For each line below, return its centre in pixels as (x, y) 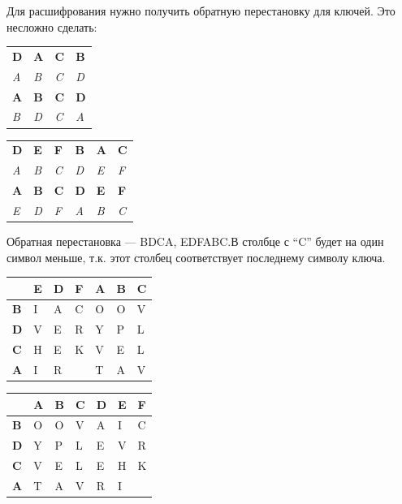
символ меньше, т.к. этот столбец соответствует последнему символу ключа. (196, 257)
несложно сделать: (52, 26)
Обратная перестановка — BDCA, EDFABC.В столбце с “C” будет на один (195, 241)
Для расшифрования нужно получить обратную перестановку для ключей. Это (201, 11)
